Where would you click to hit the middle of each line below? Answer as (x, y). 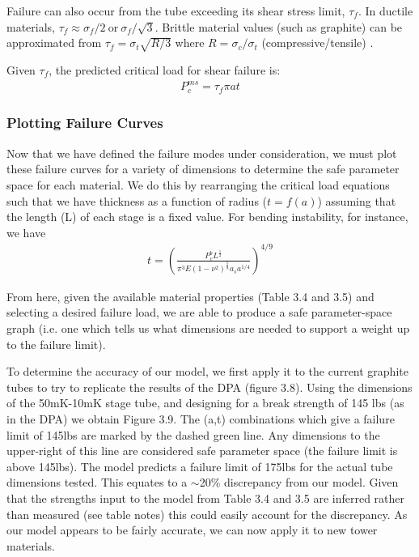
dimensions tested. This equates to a (97, 482)
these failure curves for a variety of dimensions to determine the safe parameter (203, 169)
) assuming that (357, 200)
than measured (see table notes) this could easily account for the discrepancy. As (207, 514)
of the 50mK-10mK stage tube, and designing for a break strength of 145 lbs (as (205, 403)
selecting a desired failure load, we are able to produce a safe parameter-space (199, 312)
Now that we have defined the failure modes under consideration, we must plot (202, 153)
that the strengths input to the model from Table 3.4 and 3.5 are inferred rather (206, 497)
